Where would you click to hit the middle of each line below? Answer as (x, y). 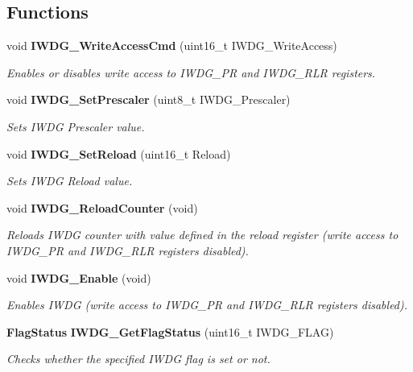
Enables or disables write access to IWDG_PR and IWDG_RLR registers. (191, 72)
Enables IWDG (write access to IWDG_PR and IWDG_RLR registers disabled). (207, 305)
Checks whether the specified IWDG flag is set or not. (138, 359)
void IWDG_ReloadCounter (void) (102, 207)
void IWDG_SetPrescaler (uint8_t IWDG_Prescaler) (149, 99)
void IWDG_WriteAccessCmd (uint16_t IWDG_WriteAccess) (172, 45)
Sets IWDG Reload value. (70, 181)
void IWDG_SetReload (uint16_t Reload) (119, 153)
